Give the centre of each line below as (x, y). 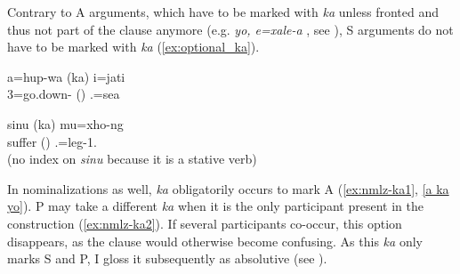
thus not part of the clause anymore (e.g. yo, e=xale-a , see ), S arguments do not (230, 29)
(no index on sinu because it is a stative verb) (132, 159)
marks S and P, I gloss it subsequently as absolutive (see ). (167, 258)
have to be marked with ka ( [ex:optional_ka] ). (133, 47)
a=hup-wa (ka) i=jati (66, 76)
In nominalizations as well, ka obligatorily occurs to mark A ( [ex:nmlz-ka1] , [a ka (228, 188)
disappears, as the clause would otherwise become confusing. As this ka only (215, 241)
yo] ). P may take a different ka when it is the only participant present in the (215, 206)
